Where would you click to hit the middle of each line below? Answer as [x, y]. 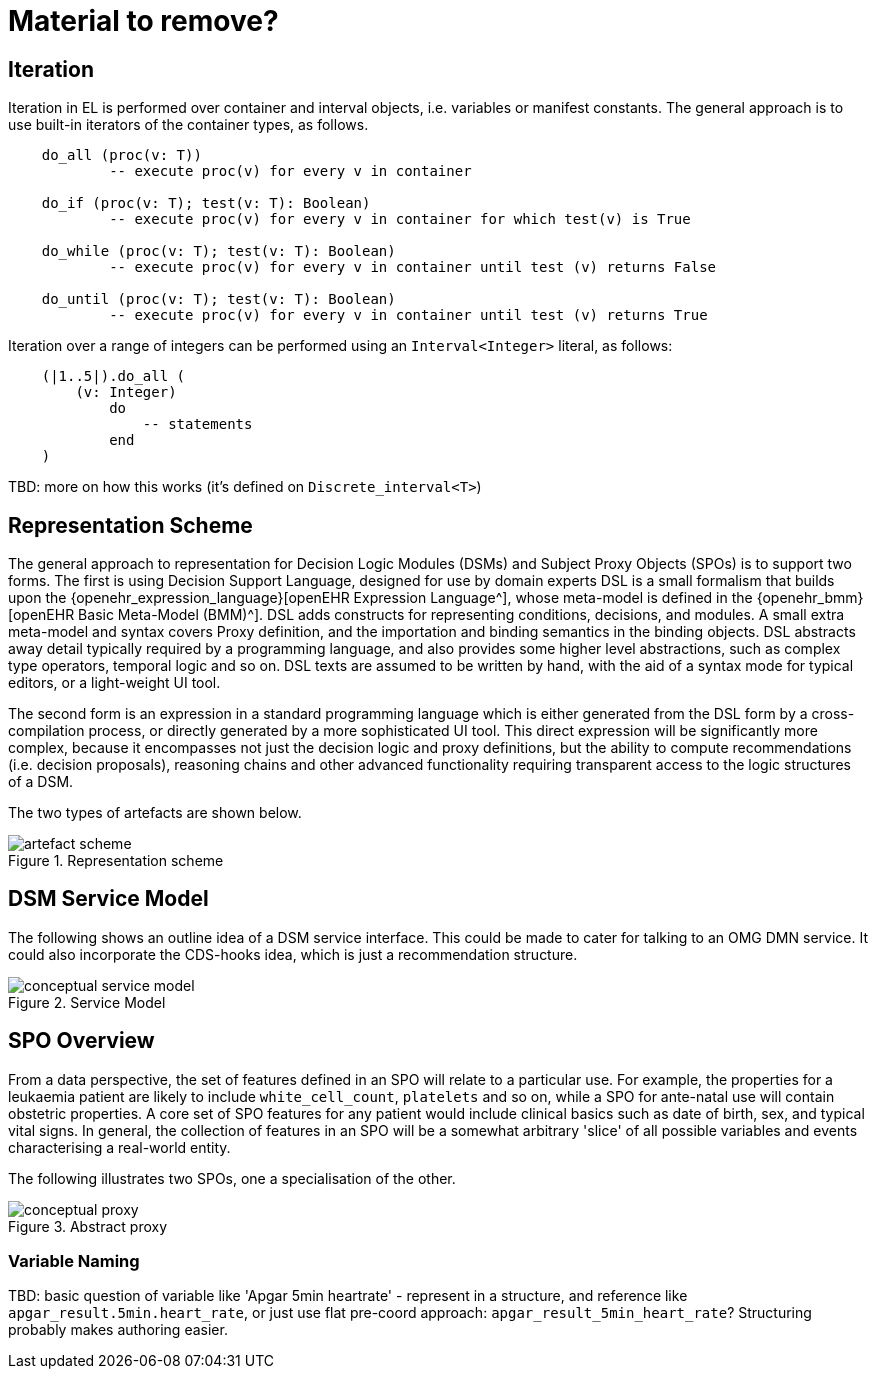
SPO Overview [81, 1041]
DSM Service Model [108, 899]
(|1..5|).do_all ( [113, 376]
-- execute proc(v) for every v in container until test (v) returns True [408, 315]
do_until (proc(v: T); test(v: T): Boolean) [218, 299]
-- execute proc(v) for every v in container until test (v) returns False [413, 267]
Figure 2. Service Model [87, 1002]
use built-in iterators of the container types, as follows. [188, 125]
